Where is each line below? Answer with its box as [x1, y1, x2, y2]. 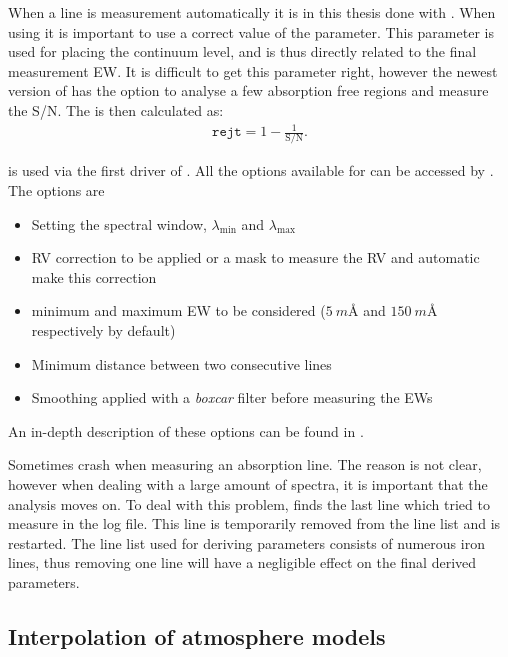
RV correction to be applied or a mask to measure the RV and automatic [31, 247, 480, 268]
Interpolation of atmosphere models [8, 620, 386, 651]
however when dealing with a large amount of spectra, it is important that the [8, 473, 488, 494]
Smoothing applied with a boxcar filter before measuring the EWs [31, 387, 433, 408]
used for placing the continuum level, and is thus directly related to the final [8, 41, 477, 62]
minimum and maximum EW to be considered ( [31, 300, 326, 321]
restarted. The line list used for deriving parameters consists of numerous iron [8, 532, 485, 553]
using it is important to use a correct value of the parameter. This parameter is [8, 21, 494, 42]
